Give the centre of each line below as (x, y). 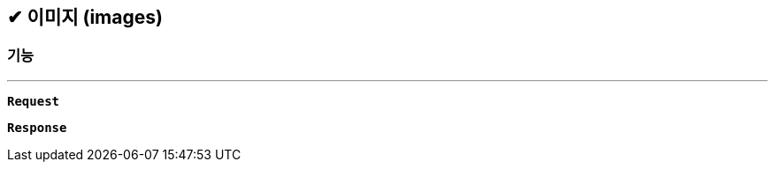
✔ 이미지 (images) (85, 17)
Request (34, 101)
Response (37, 127)
